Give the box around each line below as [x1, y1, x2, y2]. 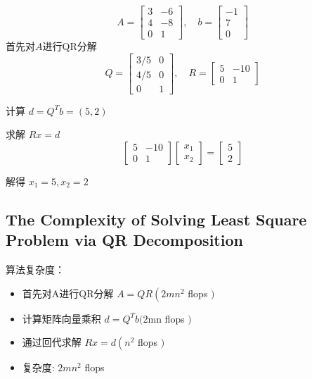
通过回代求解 [22, 335, 82, 349]
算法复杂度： [6, 262, 65, 277]
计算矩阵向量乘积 [22, 311, 101, 325]
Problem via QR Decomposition [6, 229, 243, 251]
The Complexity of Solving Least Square [6, 208, 307, 230]
